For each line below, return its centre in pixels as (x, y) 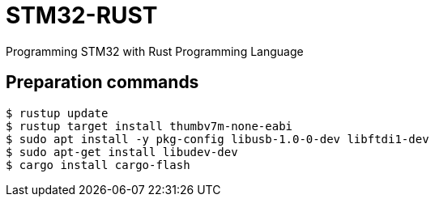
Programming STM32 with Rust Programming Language (155, 51)
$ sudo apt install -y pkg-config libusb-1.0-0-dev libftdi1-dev (217, 139)
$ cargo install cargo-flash (98, 165)
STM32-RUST (82, 15)
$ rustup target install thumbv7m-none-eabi (149, 126)
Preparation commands (102, 82)
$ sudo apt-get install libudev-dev (122, 152)
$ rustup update (57, 113)
